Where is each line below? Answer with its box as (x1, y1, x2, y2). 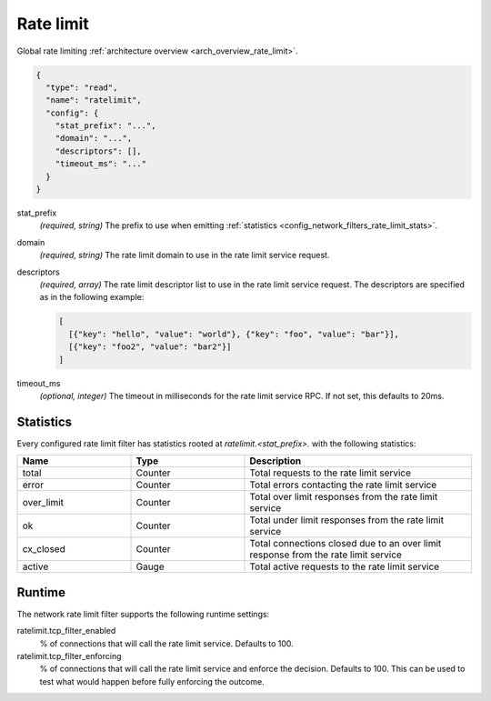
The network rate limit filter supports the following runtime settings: (16, 608, 270, 619)
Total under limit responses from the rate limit (249, 514, 445, 526)
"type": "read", (45, 82, 118, 93)
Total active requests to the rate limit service (249, 560, 440, 573)
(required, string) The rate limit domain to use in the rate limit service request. (39, 250, 330, 261)
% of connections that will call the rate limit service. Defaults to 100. (39, 637, 295, 649)
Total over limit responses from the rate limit (249, 491, 438, 504)
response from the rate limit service (249, 548, 402, 561)
